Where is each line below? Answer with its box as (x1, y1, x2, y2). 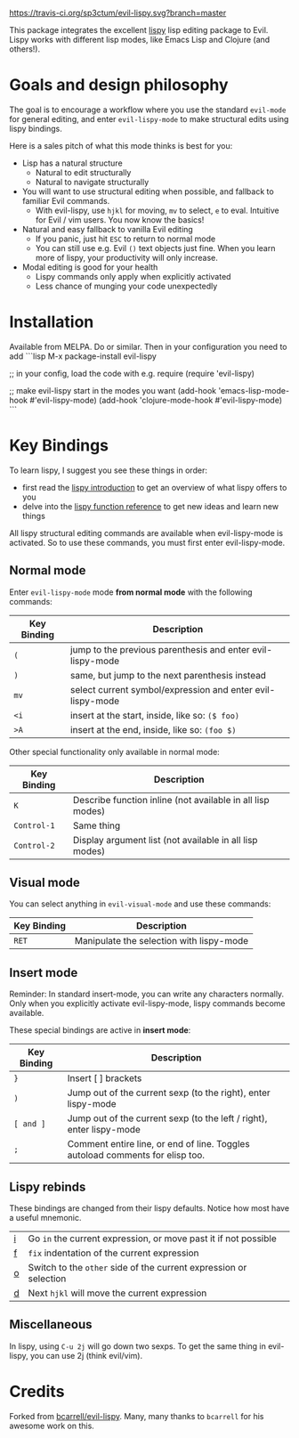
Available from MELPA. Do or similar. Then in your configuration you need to (9, 341, 287, 352)
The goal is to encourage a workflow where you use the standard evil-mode (9, 104, 287, 115)
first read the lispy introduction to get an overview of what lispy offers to (21, 482, 287, 492)
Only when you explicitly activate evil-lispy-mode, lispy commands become (9, 998, 287, 1009)
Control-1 (13, 820, 55, 831)
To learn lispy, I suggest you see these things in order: (9, 465, 207, 475)
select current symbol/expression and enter (69, 683, 254, 695)
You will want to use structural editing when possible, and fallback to (21, 186, 274, 197)
